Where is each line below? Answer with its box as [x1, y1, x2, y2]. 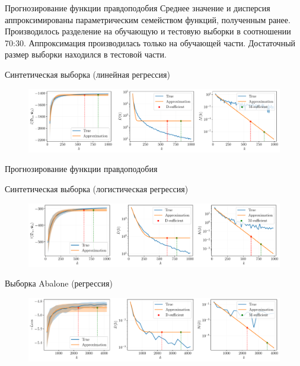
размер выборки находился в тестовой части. [5, 48, 167, 61]
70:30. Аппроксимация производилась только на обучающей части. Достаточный [5, 36, 296, 49]
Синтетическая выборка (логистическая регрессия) [5, 182, 189, 195]
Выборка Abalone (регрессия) [5, 277, 113, 289]
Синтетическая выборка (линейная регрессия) [5, 68, 170, 80]
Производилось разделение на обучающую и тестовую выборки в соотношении [5, 25, 291, 37]
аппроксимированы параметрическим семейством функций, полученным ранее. [5, 13, 291, 26]
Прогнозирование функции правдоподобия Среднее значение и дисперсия [5, 2, 270, 14]
